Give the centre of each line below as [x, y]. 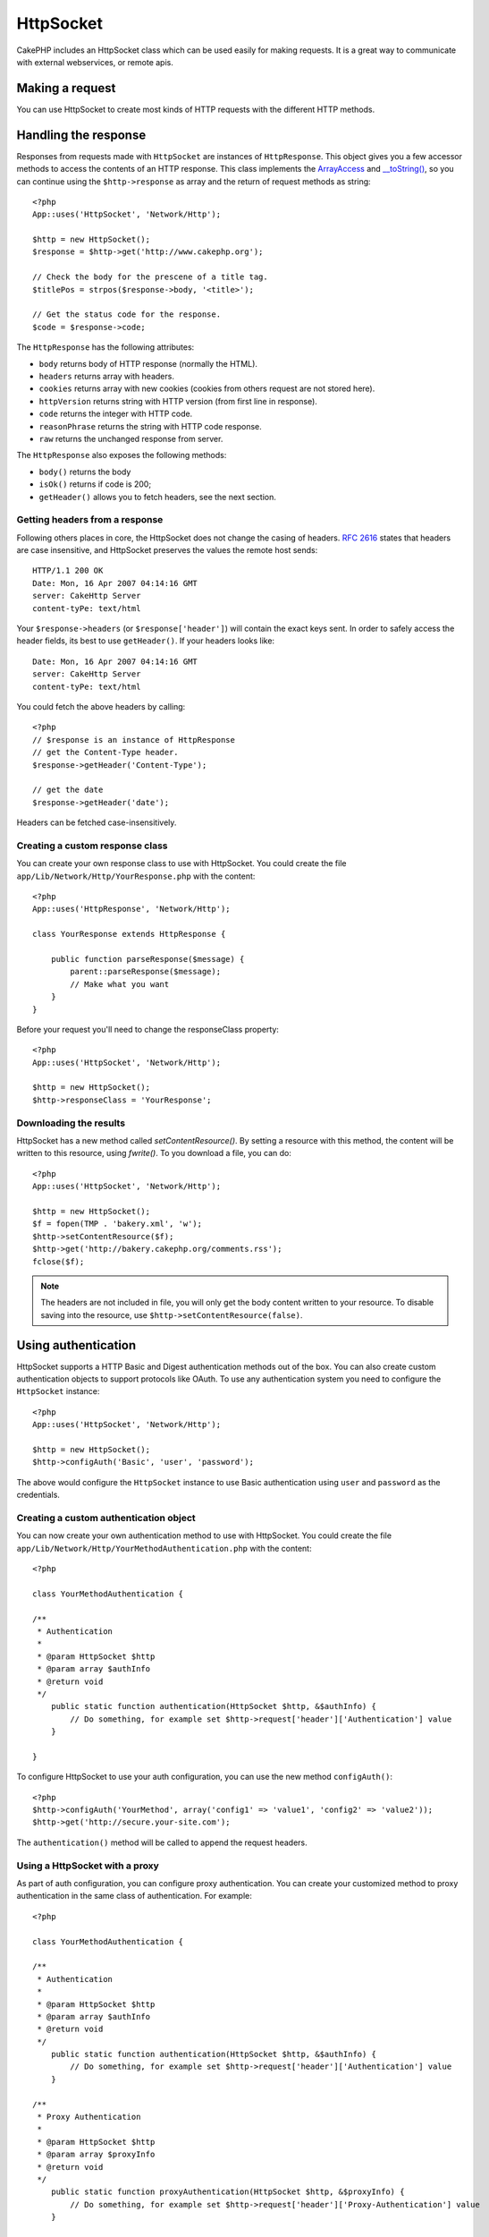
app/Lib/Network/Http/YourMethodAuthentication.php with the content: [164, 1548]
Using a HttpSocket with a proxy [88, 1866]
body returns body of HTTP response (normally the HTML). [148, 363]
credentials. [38, 1495]
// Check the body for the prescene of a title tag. [150, 277]
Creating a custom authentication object [106, 1518]
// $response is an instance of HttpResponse [134, 740]
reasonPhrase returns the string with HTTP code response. [151, 426]
